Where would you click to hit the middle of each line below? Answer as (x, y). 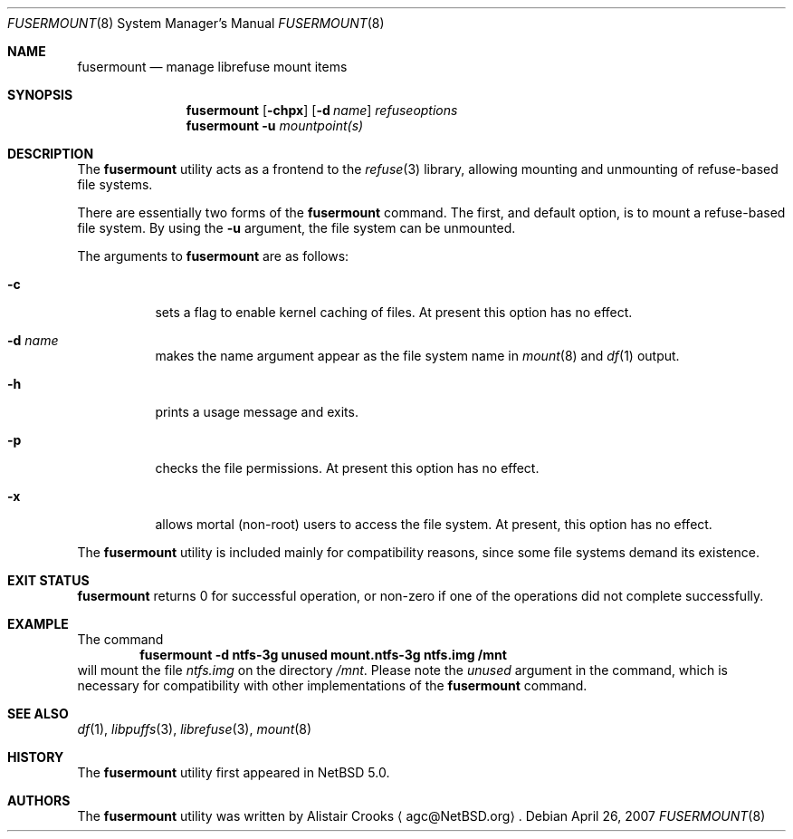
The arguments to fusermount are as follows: (213, 256)
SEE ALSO (38, 714)
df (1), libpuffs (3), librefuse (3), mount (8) (195, 729)
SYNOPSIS (40, 95)
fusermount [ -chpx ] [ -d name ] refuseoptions (322, 110)
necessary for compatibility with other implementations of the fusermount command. (332, 685)
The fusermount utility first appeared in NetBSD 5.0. (234, 772)
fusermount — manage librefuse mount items (212, 67)
